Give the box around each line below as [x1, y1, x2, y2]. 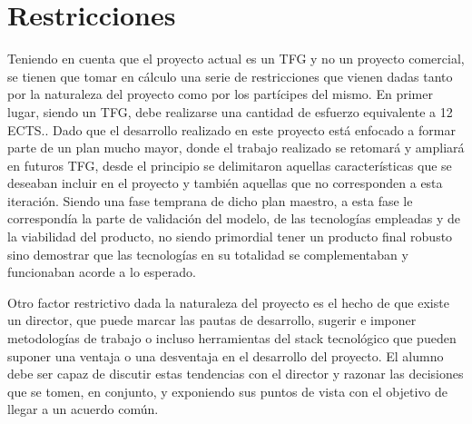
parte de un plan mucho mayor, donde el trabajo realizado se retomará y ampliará [7, 138, 465, 157]
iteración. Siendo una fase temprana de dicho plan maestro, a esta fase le [7, 191, 413, 210]
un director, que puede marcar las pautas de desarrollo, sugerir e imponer [7, 311, 417, 330]
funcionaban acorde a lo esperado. [7, 262, 196, 281]
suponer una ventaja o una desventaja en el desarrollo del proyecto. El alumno [7, 346, 444, 365]
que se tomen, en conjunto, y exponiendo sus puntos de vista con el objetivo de [7, 381, 447, 400]
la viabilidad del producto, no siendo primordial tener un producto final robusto [7, 227, 453, 246]
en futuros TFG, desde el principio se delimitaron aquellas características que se [7, 155, 452, 174]
